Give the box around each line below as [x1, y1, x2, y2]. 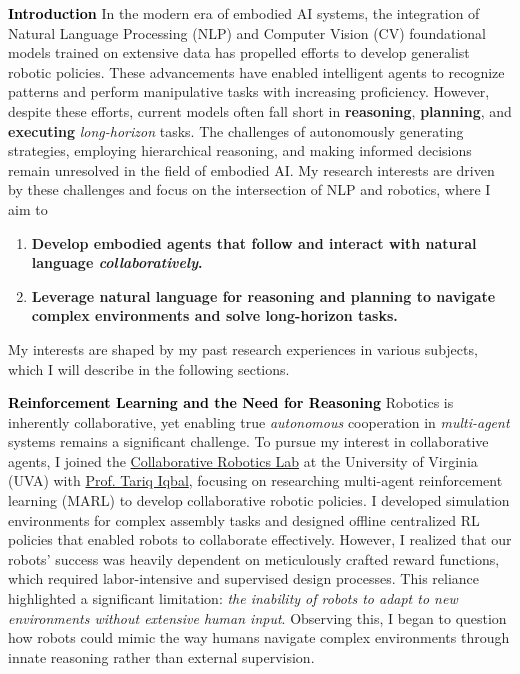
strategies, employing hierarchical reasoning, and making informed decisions [8, 140, 472, 161]
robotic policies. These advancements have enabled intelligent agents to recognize [8, 61, 505, 82]
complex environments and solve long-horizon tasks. [31, 305, 398, 326]
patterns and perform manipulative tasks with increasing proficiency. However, [8, 81, 490, 102]
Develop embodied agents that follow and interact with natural [31, 232, 477, 253]
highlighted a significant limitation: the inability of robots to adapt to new [8, 588, 458, 609]
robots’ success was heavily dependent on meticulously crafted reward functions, [8, 548, 500, 569]
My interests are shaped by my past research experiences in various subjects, [8, 338, 478, 359]
